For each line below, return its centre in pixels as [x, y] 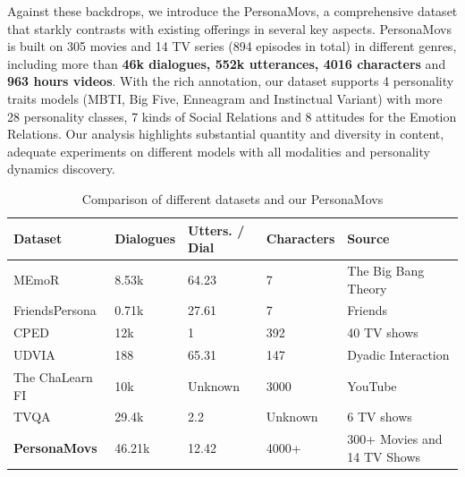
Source [368, 238]
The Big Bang [386, 270]
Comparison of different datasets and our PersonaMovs [232, 198]
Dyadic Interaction [398, 355]
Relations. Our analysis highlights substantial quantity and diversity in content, [226, 134]
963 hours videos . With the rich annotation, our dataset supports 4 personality [231, 81]
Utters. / [216, 230]
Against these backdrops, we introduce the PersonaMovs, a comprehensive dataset [232, 11]
